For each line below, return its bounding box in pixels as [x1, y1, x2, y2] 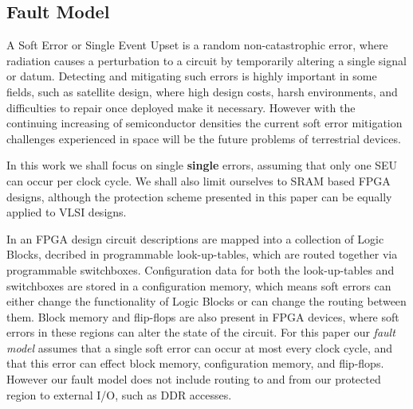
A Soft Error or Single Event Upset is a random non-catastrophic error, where [6, 37, 388, 53]
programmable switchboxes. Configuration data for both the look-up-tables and [6, 261, 395, 278]
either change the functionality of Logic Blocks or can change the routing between [6, 293, 407, 310]
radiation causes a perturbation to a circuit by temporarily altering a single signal [6, 52, 407, 68]
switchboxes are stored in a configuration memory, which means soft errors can [6, 277, 391, 294]
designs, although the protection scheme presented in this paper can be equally [6, 188, 392, 204]
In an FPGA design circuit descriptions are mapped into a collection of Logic [6, 230, 384, 247]
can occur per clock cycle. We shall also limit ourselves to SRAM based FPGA [6, 172, 391, 189]
